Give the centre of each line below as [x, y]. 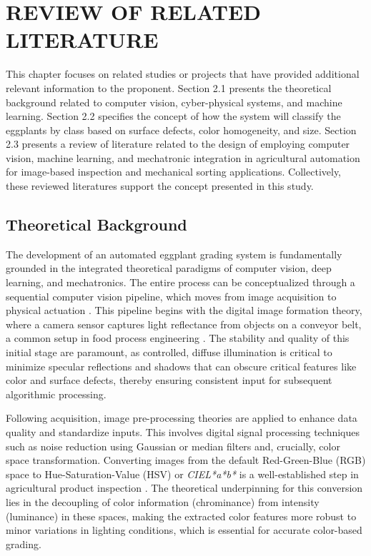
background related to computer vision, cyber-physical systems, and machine [174, 102]
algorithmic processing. [56, 394]
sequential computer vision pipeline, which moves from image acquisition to [171, 296]
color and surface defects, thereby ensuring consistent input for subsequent [169, 380]
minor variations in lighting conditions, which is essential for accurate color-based [184, 530]
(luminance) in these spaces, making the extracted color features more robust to [181, 516]
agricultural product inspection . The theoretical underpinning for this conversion [184, 488]
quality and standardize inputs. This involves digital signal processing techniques [183, 431]
